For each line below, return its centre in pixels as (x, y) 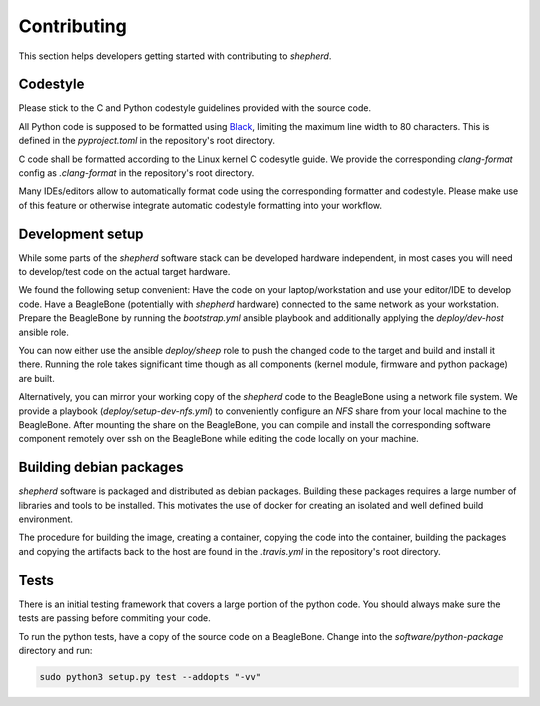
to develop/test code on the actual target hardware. (124, 272)
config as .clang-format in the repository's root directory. (136, 173)
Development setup (81, 233)
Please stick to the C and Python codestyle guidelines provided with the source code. (195, 108)
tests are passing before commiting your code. (115, 618)
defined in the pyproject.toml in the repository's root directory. (146, 141)
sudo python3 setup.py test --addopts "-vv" (150, 676)
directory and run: (55, 650)
